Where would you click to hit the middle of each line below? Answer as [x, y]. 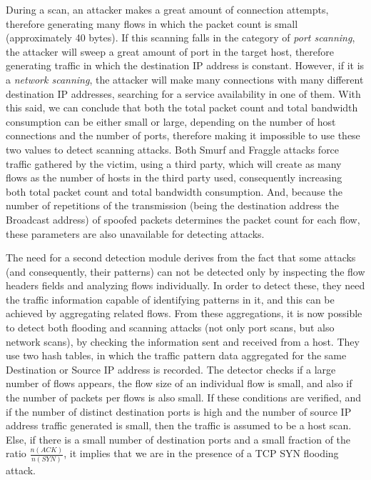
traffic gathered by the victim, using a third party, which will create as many [174, 163]
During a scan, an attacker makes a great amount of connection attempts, [167, 9]
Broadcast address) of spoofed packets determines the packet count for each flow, [183, 219]
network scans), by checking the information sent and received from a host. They [183, 341]
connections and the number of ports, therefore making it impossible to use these [183, 135]
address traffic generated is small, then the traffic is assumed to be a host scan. [179, 425]
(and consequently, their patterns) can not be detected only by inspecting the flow [185, 271]
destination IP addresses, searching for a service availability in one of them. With [183, 93]
